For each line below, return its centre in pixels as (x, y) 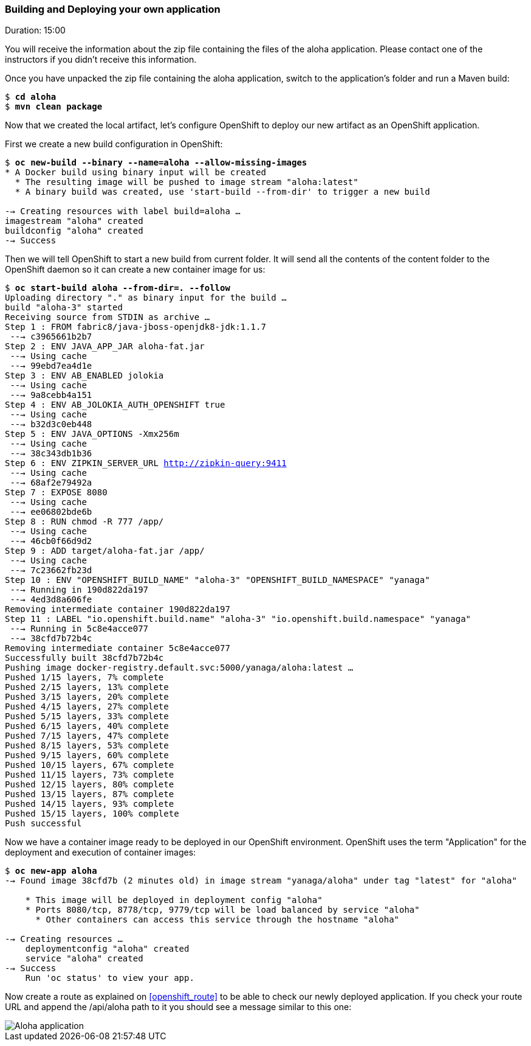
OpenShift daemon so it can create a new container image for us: (135, 270)
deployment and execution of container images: (101, 852)
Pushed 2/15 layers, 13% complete (87, 687)
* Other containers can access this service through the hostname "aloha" (218, 920)
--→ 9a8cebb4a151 (51, 395)
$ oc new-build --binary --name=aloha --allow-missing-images (156, 163)
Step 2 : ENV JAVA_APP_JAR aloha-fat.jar (105, 347)
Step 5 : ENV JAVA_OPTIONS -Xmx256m (92, 434)
